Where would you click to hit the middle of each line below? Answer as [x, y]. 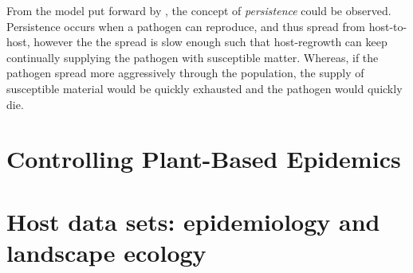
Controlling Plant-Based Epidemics [204, 159]
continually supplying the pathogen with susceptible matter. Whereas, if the [193, 57]
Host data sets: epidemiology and [193, 221]
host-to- [388, 26]
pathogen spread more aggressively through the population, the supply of [185, 73]
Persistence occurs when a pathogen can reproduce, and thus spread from [186, 26]
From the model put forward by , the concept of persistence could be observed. [199, 10]
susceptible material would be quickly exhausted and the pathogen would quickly [205, 88]
